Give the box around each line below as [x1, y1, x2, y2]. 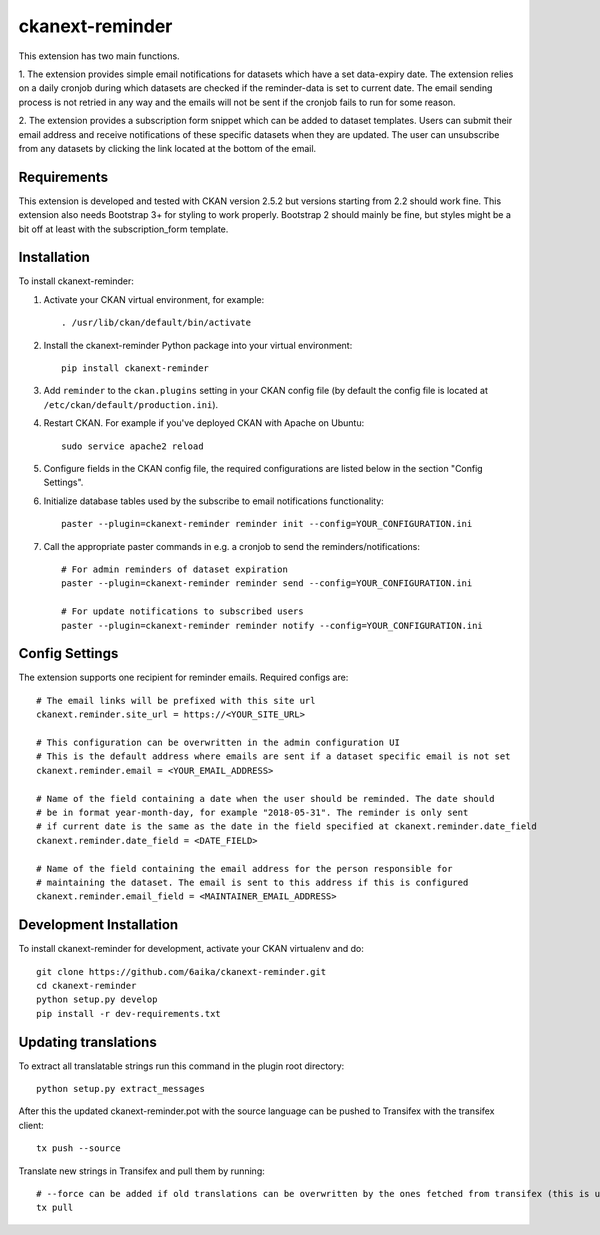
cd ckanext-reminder [36, 980, 137, 991]
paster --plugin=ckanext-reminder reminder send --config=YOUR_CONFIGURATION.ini [61, 578, 473, 589]
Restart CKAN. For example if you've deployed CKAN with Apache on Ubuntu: [43, 417, 365, 429]
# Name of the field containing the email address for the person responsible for [36, 863, 453, 874]
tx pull [36, 1202, 74, 1214]
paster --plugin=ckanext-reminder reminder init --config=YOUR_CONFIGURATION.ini [61, 518, 473, 530]
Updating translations [18, 1033, 157, 1050]
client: [18, 1119, 44, 1131]
